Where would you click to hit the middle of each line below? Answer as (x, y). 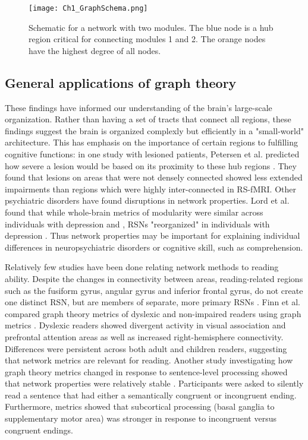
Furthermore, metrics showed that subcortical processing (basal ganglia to (140, 406)
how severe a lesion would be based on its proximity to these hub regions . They (151, 165)
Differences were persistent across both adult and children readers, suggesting (146, 348)
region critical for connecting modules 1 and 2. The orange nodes (147, 39)
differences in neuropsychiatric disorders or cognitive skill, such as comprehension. (154, 247)
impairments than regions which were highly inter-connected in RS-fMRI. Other (150, 189)
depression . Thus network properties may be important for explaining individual (153, 235)
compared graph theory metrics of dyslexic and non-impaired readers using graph (153, 313)
